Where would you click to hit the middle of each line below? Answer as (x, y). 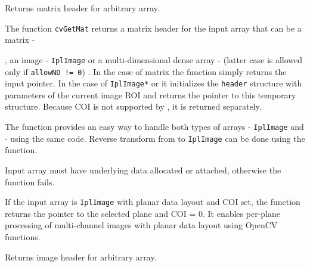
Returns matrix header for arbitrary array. (82, 8)
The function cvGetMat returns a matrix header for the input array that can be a (153, 28)
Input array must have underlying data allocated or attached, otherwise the (143, 170)
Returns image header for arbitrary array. (81, 257)
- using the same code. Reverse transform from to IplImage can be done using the (155, 138)
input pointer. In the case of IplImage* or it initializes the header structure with (154, 83)
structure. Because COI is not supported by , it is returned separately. (133, 106)
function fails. (30, 181)
